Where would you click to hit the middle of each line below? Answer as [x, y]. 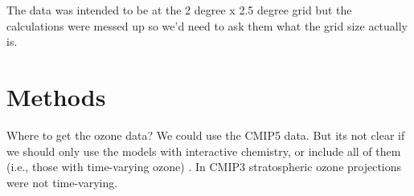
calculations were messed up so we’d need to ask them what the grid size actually [207, 25]
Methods [56, 96]
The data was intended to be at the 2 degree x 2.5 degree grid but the [179, 10]
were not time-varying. [62, 182]
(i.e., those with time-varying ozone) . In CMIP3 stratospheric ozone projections [204, 167]
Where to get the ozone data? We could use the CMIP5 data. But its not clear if [206, 135]
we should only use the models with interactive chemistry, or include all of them [204, 151]
